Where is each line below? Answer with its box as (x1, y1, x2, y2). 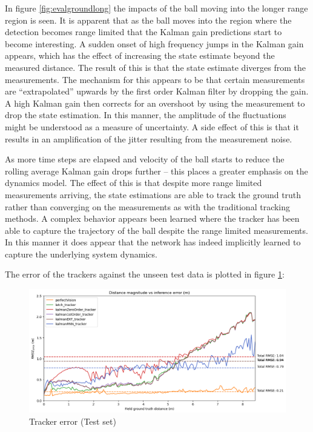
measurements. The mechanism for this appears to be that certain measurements (5, 73, 305, 85)
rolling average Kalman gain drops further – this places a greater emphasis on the (5, 164, 308, 177)
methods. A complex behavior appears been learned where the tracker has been (5, 212, 300, 225)
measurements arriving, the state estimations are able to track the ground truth (5, 188, 301, 201)
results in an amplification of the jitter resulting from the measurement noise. (5, 132, 292, 145)
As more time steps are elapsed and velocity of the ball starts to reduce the (5, 153, 285, 165)
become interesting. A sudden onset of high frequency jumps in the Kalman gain (5, 37, 304, 50)
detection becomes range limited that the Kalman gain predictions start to (5, 25, 282, 38)
